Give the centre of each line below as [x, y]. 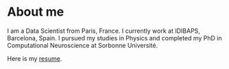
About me [36, 12]
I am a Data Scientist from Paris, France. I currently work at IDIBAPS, [104, 31]
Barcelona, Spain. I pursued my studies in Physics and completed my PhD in [114, 38]
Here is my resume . [35, 58]
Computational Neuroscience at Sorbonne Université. [83, 45]
